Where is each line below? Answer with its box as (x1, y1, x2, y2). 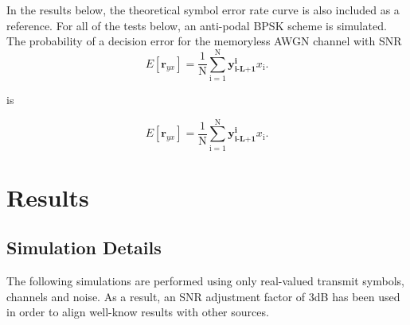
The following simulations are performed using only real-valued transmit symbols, (6, 273, 405, 289)
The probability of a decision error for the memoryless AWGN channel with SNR (6, 33, 402, 49)
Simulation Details (6, 235, 162, 260)
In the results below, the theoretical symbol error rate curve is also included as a (6, 2, 400, 17)
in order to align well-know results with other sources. (6, 304, 269, 320)
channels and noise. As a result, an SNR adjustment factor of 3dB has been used (6, 288, 400, 304)
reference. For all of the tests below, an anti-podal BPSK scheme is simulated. (6, 17, 387, 33)
